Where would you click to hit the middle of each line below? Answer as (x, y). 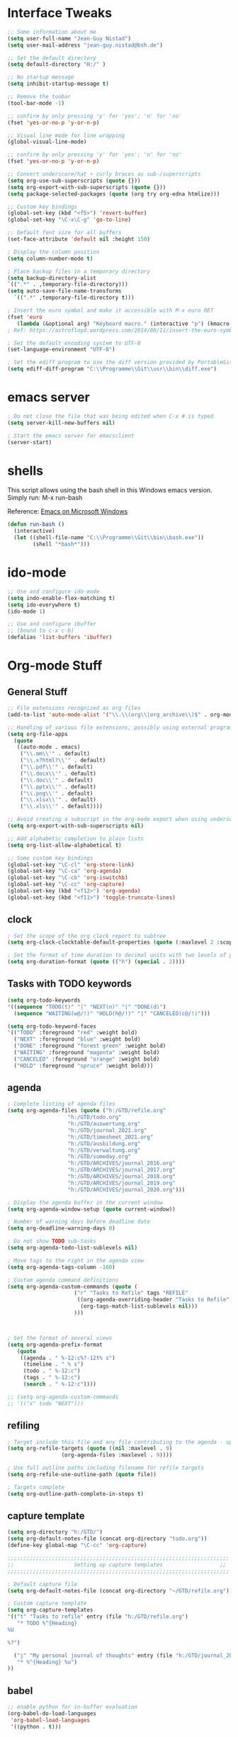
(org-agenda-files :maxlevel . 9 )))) (117, 1455)
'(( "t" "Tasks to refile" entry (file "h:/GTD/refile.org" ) (98, 1617)
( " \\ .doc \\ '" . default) (57, 780)
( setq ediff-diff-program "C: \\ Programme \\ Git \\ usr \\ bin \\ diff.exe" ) (112, 369)
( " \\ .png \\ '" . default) (57, 793)
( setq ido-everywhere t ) (44, 605)
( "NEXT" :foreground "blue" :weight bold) (77, 1039)
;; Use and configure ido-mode (53, 592)
